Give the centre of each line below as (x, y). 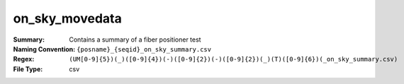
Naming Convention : (44, 49)
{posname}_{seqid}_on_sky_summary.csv (144, 49)
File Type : (28, 69)
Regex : (24, 59)
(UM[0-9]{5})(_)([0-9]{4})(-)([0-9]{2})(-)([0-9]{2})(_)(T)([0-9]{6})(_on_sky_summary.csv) (234, 59)
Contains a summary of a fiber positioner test (135, 40)
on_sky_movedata (67, 18)
